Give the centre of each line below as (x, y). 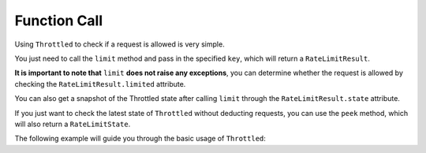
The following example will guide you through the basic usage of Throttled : (140, 139)
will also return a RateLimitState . (73, 124)
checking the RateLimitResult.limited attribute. (100, 84)
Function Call (59, 21)
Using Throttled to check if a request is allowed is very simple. (120, 44)
